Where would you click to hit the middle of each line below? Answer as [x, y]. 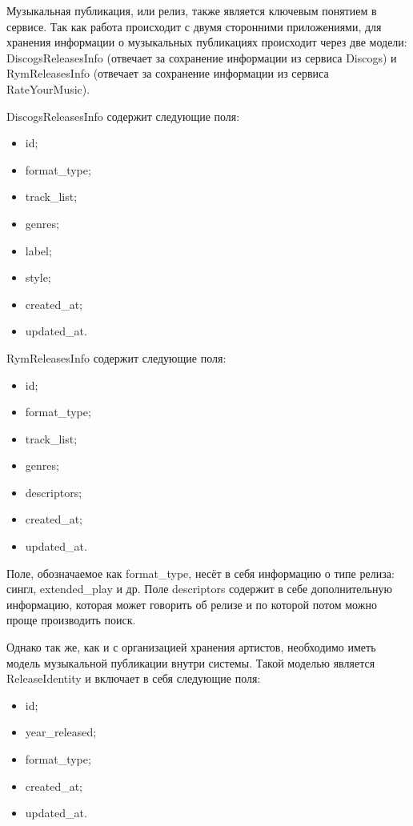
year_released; [61, 732]
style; [38, 277]
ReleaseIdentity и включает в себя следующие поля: [134, 678]
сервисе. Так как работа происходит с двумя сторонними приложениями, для [194, 26]
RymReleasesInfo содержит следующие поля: [116, 357]
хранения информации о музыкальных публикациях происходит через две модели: [207, 42]
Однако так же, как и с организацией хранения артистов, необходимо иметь [191, 647]
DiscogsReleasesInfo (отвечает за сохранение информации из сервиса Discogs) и [202, 57]
